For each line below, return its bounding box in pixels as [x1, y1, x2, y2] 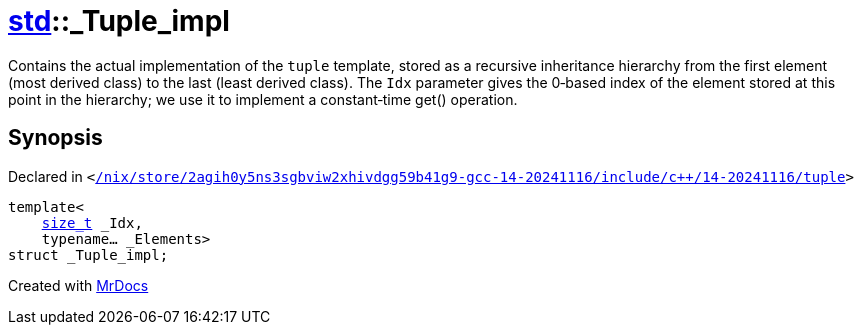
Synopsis [8, 125, 103, 151]
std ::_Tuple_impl [8, 4, 230, 38]
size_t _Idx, [41, 214, 143, 231]
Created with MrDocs [8, 276, 149, 294]
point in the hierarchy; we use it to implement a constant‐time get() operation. [8, 90, 518, 108]
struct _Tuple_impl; [8, 246, 169, 263]
